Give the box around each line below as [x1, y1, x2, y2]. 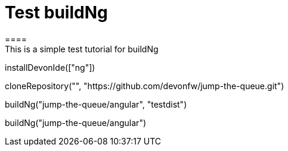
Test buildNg [5, 2, 108, 23]
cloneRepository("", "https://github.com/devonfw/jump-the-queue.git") [5, 80, 284, 91]
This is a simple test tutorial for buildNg [5, 43, 159, 54]
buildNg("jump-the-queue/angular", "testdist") [5, 99, 187, 109]
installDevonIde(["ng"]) [5, 62, 95, 73]
